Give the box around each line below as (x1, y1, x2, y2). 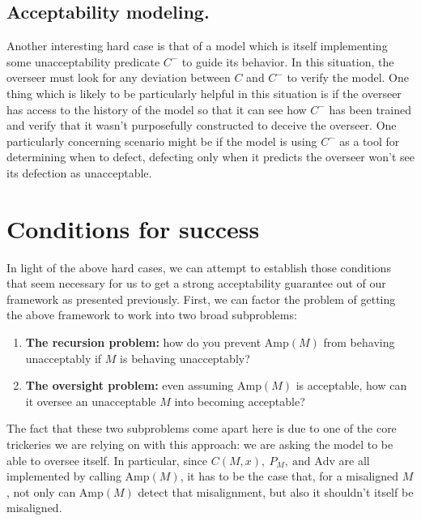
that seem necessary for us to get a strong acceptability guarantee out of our (6, 275, 386, 292)
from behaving (323, 334, 395, 351)
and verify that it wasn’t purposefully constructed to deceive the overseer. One (6, 117, 397, 134)
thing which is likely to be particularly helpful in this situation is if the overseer (6, 84, 402, 101)
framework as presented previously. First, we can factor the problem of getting (6, 290, 396, 307)
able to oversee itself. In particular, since (6, 451, 208, 468)
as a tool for (339, 132, 400, 149)
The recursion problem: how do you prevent (25, 334, 262, 351)
